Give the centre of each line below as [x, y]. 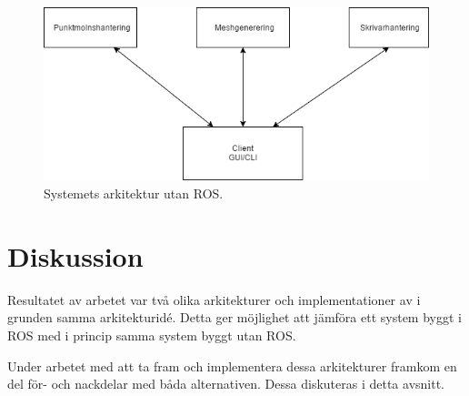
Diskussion [75, 255]
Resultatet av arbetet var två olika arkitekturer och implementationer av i [214, 299]
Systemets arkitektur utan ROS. [134, 193]
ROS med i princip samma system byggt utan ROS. [152, 335]
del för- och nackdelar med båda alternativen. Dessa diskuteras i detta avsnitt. [226, 384]
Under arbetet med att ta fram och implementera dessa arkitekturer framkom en [232, 366]
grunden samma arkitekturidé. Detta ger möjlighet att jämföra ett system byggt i [234, 317]
